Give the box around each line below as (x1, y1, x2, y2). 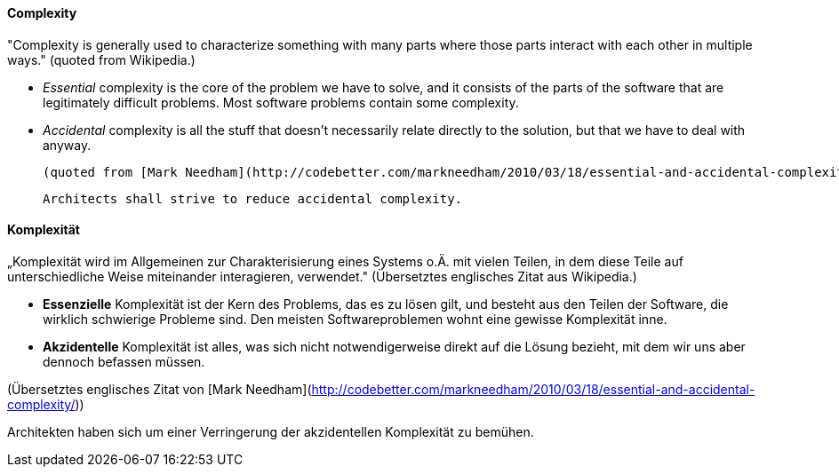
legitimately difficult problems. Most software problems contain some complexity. (43, 94, 519, 110)
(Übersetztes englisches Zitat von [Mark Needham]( (7, 381, 312, 397)
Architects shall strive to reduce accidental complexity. (43, 191, 463, 206)
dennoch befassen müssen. (43, 353, 205, 369)
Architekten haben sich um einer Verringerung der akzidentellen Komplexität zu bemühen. (7, 423, 534, 439)
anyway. (43, 137, 92, 153)
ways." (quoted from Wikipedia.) (7, 51, 196, 67)
